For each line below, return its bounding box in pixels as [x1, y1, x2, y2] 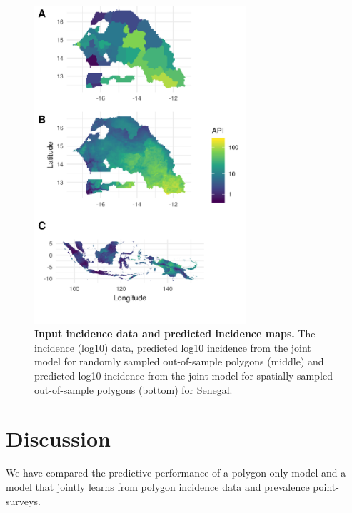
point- [313, 479, 339, 494]
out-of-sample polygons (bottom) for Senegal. [34, 382, 233, 397]
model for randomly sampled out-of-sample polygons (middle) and [34, 354, 324, 369]
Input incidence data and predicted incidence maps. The [34, 326, 316, 341]
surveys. [6, 493, 41, 508]
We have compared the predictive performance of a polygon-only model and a [6, 465, 346, 480]
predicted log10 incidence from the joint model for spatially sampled [34, 368, 333, 382]
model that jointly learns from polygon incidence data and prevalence [6, 479, 310, 494]
